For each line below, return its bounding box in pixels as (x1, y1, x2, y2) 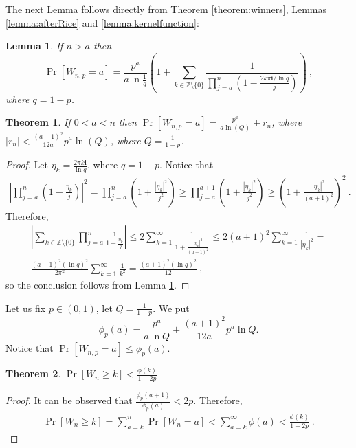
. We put (153, 300, 190, 315)
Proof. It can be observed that (5, 393, 133, 407)
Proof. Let (5, 157, 48, 172)
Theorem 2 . (5, 366, 61, 381)
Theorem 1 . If (5, 115, 71, 129)
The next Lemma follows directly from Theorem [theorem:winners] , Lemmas (5, 2, 327, 16)
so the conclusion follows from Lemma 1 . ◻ (5, 278, 190, 292)
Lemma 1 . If (5, 38, 63, 53)
